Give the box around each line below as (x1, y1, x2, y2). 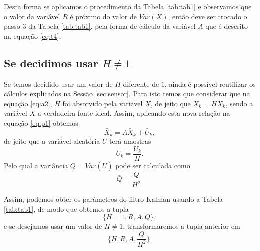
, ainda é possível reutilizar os (164, 78, 256, 89)
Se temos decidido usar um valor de (4, 78, 113, 89)
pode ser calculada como (115, 160, 190, 170)
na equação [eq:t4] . (4, 30, 61, 41)
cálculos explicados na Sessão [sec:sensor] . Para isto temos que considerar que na (4, 88, 250, 99)
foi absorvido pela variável (62, 98, 143, 108)
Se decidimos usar (4, 55, 98, 70)
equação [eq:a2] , (4, 98, 52, 108)
